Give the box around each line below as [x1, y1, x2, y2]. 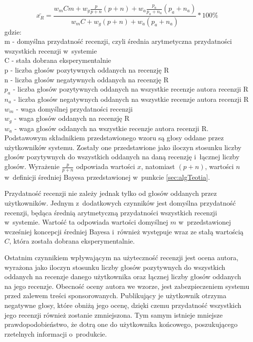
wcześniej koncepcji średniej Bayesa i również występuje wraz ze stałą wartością [4, 226, 244, 236]
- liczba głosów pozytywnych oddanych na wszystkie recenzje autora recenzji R [13, 84, 249, 94]
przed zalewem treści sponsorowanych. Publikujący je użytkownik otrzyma [4, 290, 227, 301]
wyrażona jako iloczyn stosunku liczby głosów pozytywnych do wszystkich [4, 262, 226, 272]
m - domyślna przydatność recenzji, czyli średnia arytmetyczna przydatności [4, 36, 232, 46]
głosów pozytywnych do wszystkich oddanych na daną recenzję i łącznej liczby [4, 152, 240, 162]
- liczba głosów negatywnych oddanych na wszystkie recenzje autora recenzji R [14, 94, 249, 104]
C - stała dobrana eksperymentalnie [4, 55, 111, 65]
